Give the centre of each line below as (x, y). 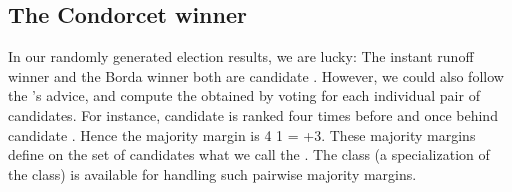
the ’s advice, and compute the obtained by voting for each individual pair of (244, 95)
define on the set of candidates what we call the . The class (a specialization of (249, 154)
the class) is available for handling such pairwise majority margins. (212, 173)
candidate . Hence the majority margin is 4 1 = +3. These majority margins (242, 134)
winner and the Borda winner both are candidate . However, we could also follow (256, 75)
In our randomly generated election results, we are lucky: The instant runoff (241, 56)
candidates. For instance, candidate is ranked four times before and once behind (253, 114)
